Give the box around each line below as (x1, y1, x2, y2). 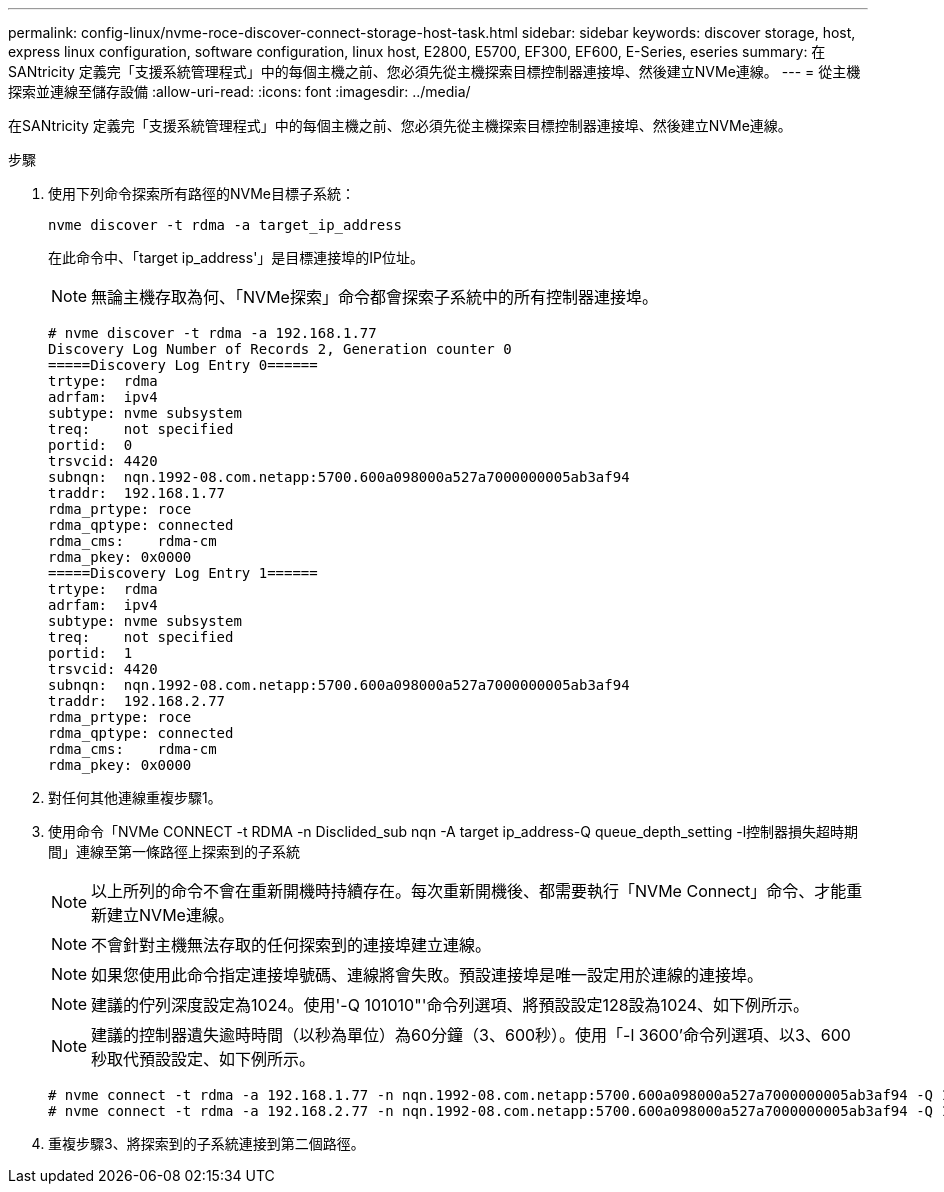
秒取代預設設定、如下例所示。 (91, 1049, 316, 1069)
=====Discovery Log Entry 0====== (48, 357, 318, 373)
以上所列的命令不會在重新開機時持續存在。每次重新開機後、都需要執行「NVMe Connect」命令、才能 (91, 881, 847, 901)
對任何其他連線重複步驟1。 (48, 789, 222, 806)
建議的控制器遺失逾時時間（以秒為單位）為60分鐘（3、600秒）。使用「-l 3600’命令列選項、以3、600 (91, 1025, 851, 1045)
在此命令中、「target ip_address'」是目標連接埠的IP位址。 (48, 249, 425, 266)
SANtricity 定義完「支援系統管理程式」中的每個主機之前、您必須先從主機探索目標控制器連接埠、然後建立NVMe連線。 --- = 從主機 (8, 63, 861, 80)
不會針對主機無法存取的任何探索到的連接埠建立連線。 (91, 935, 492, 955)
